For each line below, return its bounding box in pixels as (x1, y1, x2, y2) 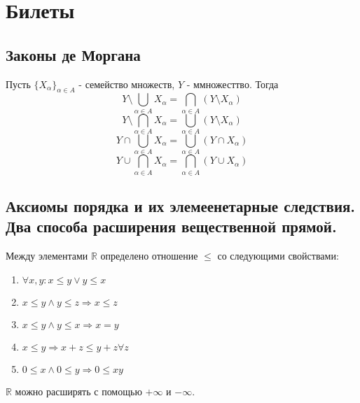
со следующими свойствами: (217, 248, 339, 263)
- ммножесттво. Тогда (186, 76, 279, 91)
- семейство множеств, (78, 76, 175, 91)
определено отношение (100, 248, 198, 263)
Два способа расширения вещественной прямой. (6, 215, 337, 237)
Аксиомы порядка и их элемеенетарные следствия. (6, 195, 356, 217)
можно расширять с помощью (15, 383, 142, 398)
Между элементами (6, 248, 88, 263)
